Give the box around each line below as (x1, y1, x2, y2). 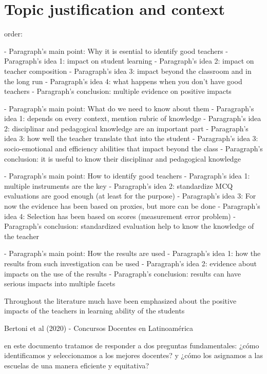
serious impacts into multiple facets (4, 278, 116, 289)
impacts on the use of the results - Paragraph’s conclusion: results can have (4, 268, 241, 279)
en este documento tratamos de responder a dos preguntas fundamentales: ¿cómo (4, 340, 259, 350)
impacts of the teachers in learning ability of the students (4, 305, 185, 316)
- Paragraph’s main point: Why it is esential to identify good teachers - (4, 45, 228, 56)
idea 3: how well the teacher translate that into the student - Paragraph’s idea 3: (4, 133, 258, 144)
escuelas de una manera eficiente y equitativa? (4, 360, 149, 370)
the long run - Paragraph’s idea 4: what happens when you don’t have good (4, 75, 242, 86)
